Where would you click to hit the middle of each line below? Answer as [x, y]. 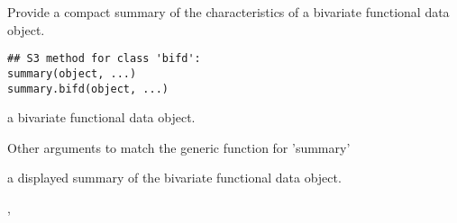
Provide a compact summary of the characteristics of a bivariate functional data [228, 12]
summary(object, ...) [72, 73]
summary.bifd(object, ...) [88, 89]
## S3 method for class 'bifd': [104, 59]
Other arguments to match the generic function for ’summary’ [179, 147]
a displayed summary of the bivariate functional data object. [174, 178]
